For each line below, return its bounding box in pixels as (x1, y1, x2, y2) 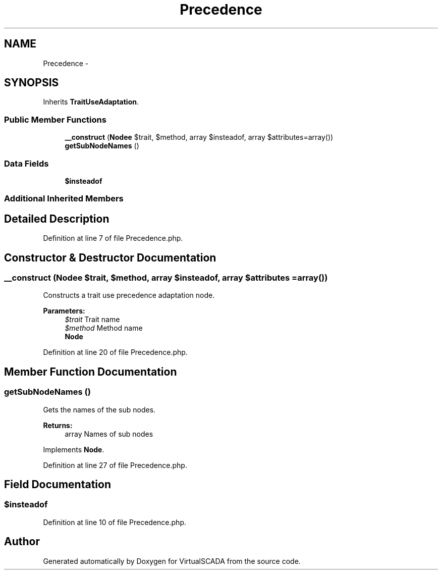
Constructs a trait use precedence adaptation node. (43, 291, 215, 300)
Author (4, 535, 40, 548)
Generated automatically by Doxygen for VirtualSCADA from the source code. (43, 556, 301, 565)
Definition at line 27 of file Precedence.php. (43, 460, 187, 469)
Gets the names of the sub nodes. (43, 405, 156, 414)
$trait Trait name (65, 315, 120, 324)
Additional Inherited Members (4, 193, 124, 204)
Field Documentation (4, 478, 111, 491)
